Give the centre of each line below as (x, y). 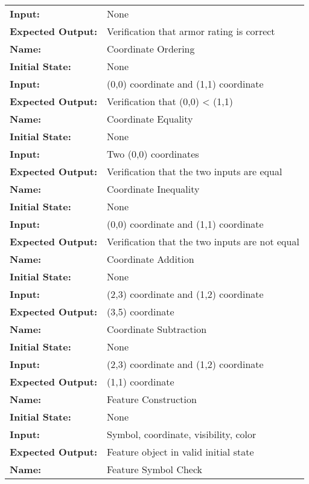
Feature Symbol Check (155, 469)
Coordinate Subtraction (157, 329)
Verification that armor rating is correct (191, 31)
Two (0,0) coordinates (153, 154)
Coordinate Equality (150, 119)
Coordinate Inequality (153, 189)
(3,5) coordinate (141, 311)
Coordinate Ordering (151, 49)
